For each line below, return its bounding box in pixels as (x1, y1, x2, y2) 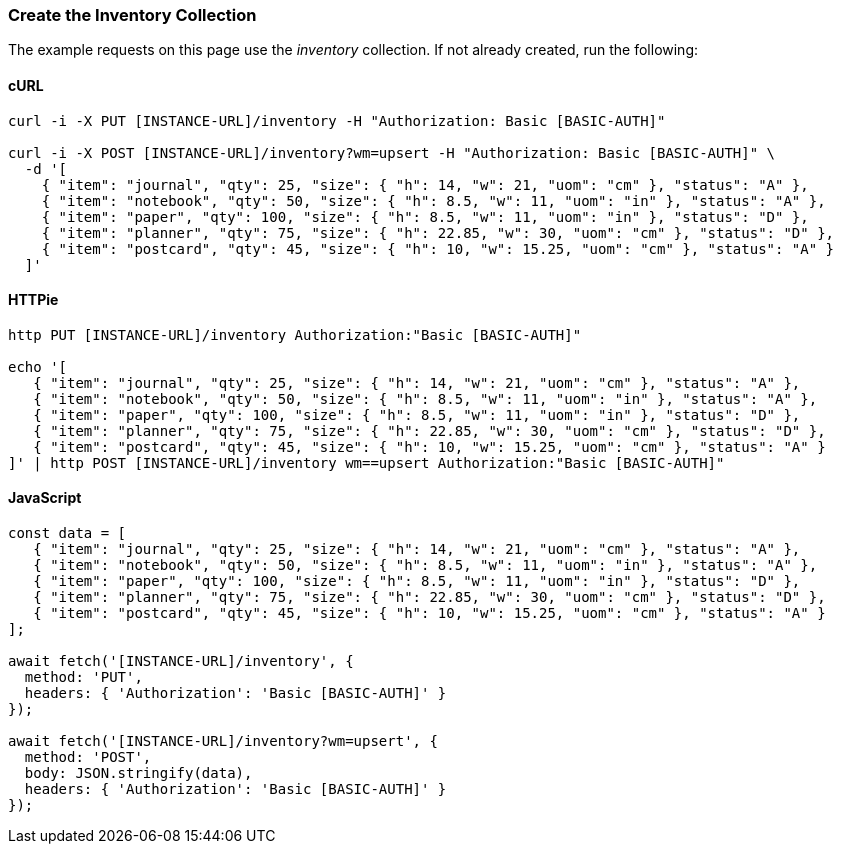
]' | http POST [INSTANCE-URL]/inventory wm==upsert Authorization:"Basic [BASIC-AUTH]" (8, 454, 725, 471)
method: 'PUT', (24, 669, 143, 686)
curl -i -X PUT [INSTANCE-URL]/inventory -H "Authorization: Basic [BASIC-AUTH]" (8, 112, 666, 129)
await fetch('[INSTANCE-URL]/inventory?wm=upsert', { (8, 733, 438, 750)
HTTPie (8, 291, 59, 309)
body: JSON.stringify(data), (24, 765, 253, 782)
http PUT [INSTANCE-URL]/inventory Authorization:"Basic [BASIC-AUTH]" (8, 326, 582, 343)
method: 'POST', (24, 749, 152, 766)
